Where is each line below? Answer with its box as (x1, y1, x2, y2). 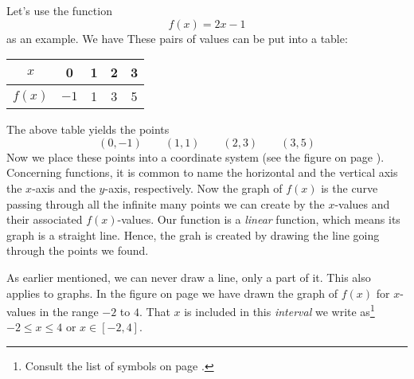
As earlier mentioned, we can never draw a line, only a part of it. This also (6, 268, 371, 285)
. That (139, 303, 170, 319)
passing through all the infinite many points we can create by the (6, 195, 325, 212)
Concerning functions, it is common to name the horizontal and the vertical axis (6, 164, 398, 181)
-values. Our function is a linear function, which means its (117, 211, 400, 228)
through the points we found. (6, 242, 149, 259)
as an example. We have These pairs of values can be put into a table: (6, 29, 348, 46)
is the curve (321, 179, 378, 196)
